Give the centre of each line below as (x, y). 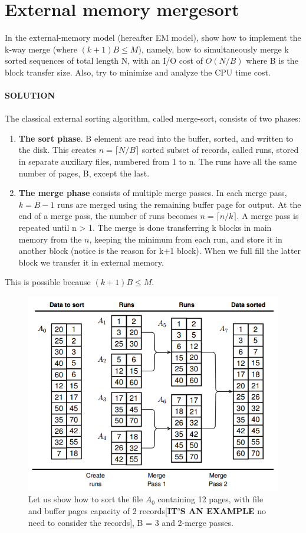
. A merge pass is (268, 216)
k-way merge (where (41, 49)
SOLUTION (30, 95)
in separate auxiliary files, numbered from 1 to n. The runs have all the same (158, 161)
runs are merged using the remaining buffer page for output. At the (179, 204)
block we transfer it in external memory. (91, 262)
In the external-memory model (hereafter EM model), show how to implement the (153, 37)
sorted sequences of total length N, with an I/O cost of (104, 61)
